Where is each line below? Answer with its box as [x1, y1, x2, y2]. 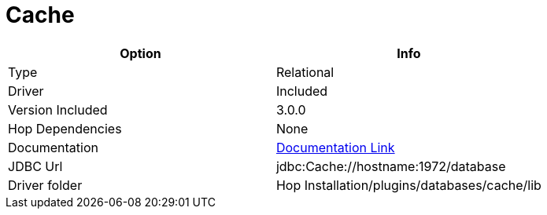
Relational [275, 64, 334, 80]
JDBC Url [8, 158, 63, 174]
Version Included [8, 101, 108, 118]
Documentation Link [275, 139, 395, 155]
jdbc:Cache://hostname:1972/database [275, 158, 506, 174]
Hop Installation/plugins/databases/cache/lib [275, 177, 541, 193]
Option [120, 45, 161, 61]
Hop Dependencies [8, 120, 122, 137]
